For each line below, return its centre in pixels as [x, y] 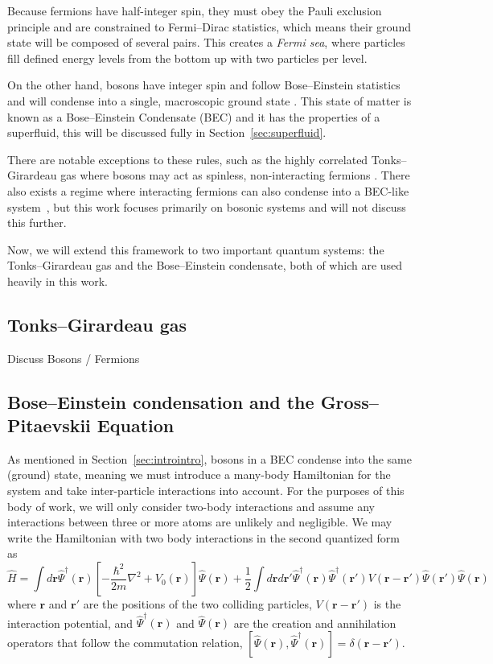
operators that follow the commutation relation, [125, 642]
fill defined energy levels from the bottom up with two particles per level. [187, 58]
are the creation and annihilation [315, 623]
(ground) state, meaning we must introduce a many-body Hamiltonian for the [199, 474]
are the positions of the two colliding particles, [197, 604]
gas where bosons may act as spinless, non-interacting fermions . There [235, 175]
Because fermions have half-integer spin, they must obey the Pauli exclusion [195, 10]
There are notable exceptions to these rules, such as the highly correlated [188, 159]
